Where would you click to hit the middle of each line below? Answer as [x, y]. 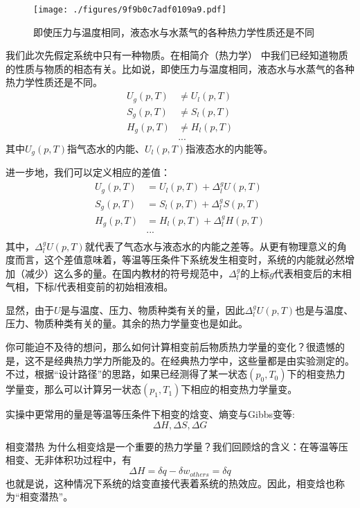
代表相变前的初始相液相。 [115, 287]
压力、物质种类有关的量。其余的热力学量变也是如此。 [127, 323]
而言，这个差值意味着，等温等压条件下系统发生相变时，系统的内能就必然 [180, 260]
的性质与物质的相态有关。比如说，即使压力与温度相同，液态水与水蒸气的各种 [180, 68]
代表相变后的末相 [313, 273]
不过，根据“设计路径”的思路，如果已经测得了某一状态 [127, 374]
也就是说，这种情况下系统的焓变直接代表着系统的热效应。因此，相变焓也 [170, 483]
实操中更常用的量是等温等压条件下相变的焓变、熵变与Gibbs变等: [150, 414]
